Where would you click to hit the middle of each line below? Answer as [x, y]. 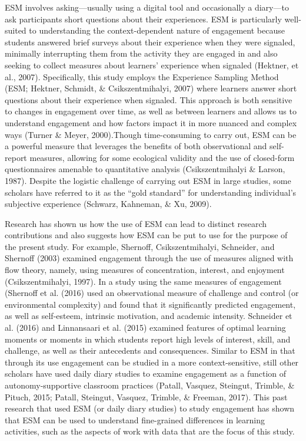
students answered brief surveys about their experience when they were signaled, [150, 42]
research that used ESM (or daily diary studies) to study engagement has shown [150, 408]
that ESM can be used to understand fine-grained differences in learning [135, 419]
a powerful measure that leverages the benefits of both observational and [136, 146]
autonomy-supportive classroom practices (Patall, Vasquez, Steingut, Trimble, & [150, 385]
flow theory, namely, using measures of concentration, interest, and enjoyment [145, 270]
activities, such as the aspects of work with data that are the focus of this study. [150, 431]
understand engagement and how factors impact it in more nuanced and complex [151, 122]
